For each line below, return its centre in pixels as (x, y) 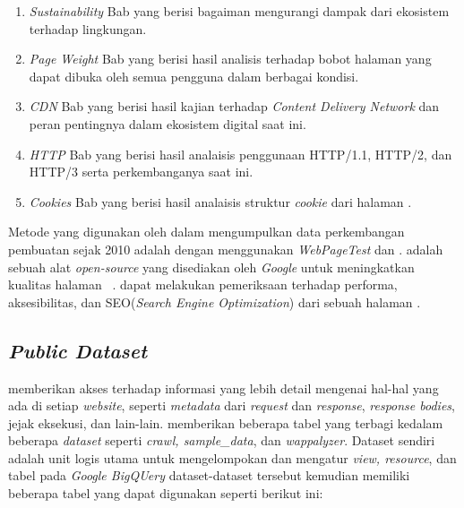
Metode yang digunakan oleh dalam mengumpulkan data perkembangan (206, 232)
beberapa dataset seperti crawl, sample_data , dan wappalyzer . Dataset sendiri (222, 440)
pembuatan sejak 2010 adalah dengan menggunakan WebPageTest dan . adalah (226, 249)
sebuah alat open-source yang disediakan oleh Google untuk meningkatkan (211, 267)
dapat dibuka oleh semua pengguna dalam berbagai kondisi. (194, 76)
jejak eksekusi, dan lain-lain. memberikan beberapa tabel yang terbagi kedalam (226, 422)
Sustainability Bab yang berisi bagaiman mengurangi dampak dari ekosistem (239, 11)
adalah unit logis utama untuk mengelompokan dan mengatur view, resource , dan (232, 457)
